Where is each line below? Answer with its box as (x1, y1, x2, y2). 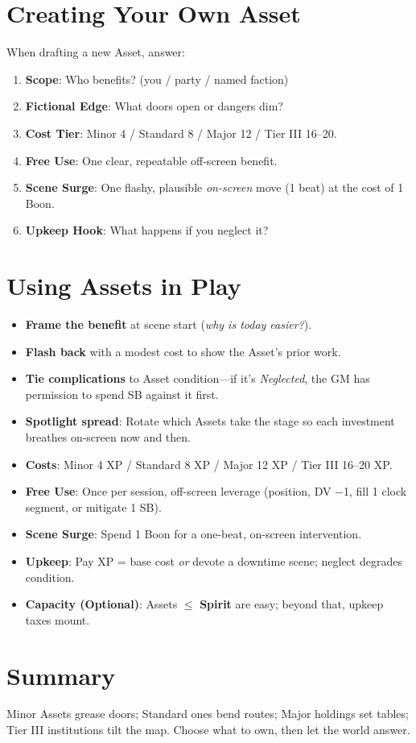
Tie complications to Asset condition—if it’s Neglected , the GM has (25, 370, 370, 387)
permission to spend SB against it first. (25, 385, 219, 402)
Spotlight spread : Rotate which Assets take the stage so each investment (25, 413, 395, 430)
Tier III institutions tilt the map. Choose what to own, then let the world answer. (6, 721, 410, 738)
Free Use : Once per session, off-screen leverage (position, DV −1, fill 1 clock (25, 483, 407, 500)
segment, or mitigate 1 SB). (25, 498, 162, 515)
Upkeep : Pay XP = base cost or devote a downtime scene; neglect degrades (25, 552, 402, 569)
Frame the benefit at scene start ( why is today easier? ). (25, 316, 312, 332)
